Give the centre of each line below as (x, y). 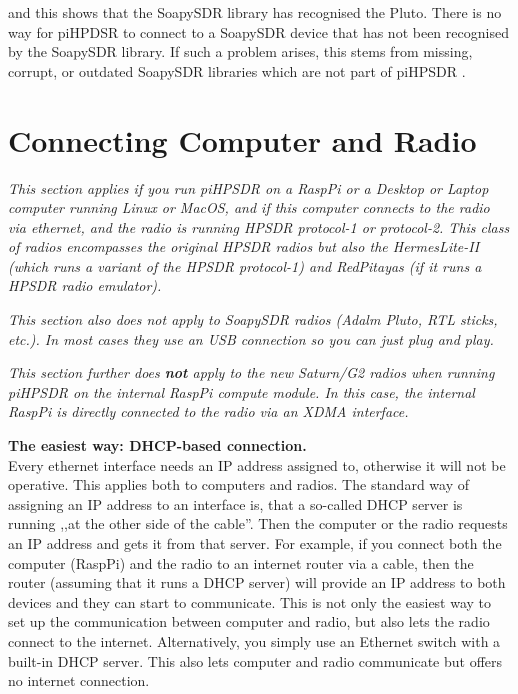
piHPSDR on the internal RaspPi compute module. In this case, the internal (241, 391)
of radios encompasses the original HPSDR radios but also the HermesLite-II (244, 246)
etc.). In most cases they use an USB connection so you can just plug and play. (251, 338)
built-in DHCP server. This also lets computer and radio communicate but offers (255, 660)
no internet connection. (79, 680)
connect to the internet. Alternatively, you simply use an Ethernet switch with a (254, 640)
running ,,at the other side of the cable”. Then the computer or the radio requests (258, 523)
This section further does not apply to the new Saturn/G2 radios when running (251, 372)
